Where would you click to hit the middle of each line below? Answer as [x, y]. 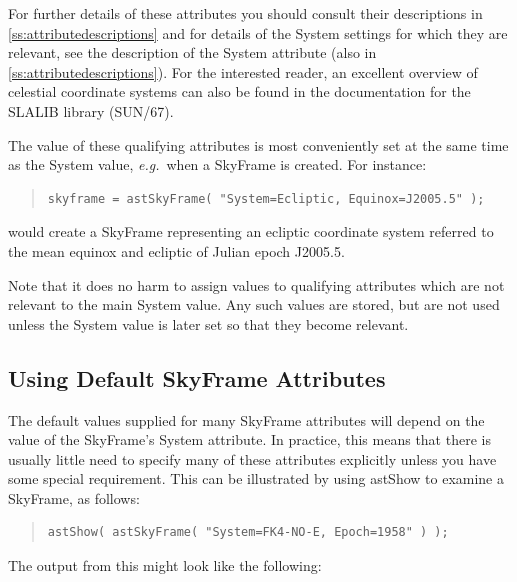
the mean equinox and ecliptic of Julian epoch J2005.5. [176, 250]
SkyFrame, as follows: [74, 497]
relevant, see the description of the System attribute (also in [192, 52]
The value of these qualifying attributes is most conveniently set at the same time [258, 144]
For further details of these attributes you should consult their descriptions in [245, 13]
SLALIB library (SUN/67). [91, 110]
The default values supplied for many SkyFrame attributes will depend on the [246, 419]
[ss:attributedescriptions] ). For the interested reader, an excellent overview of [243, 71]
